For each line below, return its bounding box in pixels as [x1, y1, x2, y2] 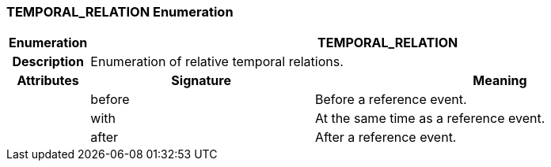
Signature [171, 72, 231, 89]
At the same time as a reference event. [314, 110, 545, 127]
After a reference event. [314, 129, 457, 146]
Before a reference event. [314, 91, 467, 108]
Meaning [473, 72, 527, 89]
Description [12, 54, 84, 70]
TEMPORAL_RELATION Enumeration [6, 4, 234, 20]
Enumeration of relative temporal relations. [90, 54, 344, 70]
